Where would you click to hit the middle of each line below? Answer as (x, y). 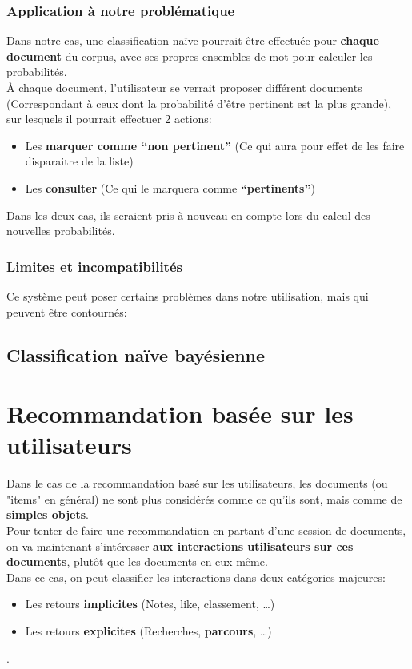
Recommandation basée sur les (180, 414)
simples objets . (48, 514)
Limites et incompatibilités (94, 266)
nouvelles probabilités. (61, 231)
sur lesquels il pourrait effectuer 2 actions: (109, 119)
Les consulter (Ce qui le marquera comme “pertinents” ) (170, 187)
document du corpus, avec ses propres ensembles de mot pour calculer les (190, 56)
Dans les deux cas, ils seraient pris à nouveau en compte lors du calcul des (188, 215)
